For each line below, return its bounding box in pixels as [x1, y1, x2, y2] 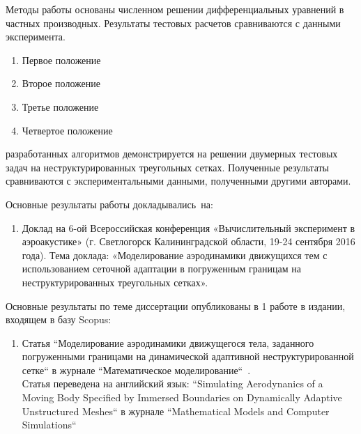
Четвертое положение [22, 123, 113, 137]
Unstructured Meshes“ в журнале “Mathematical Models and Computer [22, 403, 330, 418]
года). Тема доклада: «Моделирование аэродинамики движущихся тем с [22, 247, 328, 262]
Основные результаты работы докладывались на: [6, 196, 213, 211]
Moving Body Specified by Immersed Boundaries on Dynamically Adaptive [22, 390, 342, 405]
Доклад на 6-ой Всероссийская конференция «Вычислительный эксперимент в [22, 220, 355, 235]
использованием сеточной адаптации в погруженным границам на [22, 261, 301, 276]
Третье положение [22, 99, 99, 114]
